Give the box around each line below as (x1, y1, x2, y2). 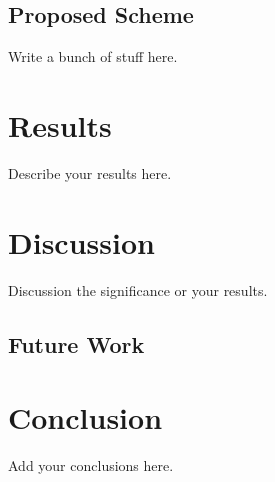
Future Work (8, 328, 145, 359)
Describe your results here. (8, 162, 172, 183)
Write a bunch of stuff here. (8, 46, 178, 67)
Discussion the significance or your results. (8, 279, 268, 300)
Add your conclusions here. (8, 455, 174, 476)
